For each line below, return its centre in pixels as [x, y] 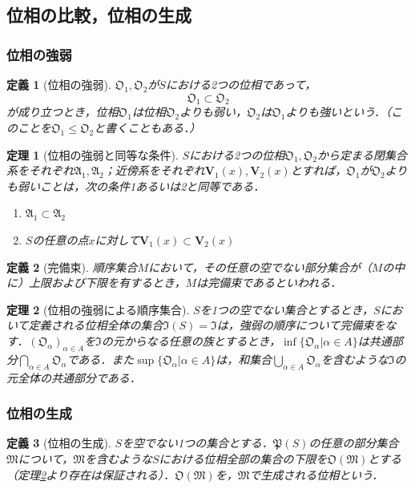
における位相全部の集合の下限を [243, 458]
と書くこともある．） [147, 127]
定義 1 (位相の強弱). [59, 84]
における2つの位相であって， [241, 84]
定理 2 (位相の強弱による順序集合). [98, 309]
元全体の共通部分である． [74, 377]
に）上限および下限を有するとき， [96, 283]
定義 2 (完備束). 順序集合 [72, 267]
